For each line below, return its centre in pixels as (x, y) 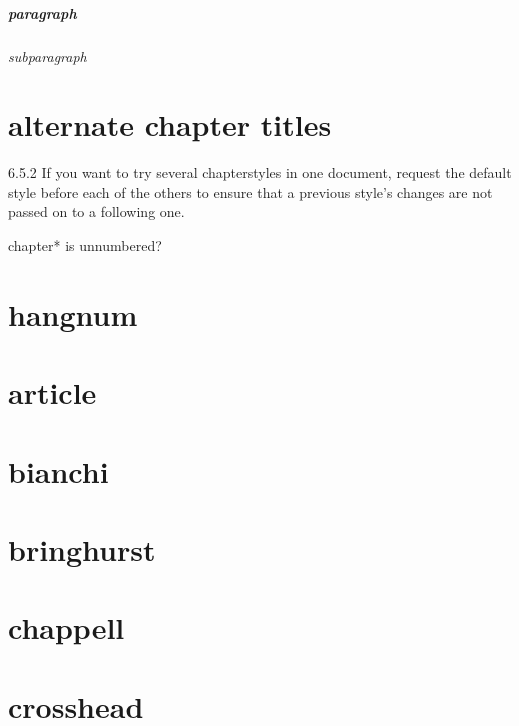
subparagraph (47, 55)
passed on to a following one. (96, 211)
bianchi (58, 470)
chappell (66, 627)
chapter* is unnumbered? (85, 245)
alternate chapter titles (170, 124)
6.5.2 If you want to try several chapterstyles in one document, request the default (260, 172)
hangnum (73, 313)
